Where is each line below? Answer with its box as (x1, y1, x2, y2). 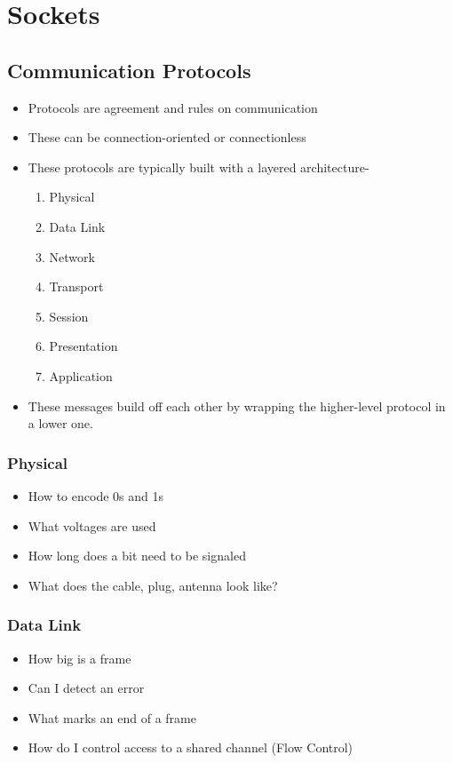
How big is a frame (28, 648, 131, 667)
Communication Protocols (7, 56, 251, 83)
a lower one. (28, 414, 93, 433)
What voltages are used (28, 516, 156, 535)
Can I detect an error (28, 679, 145, 697)
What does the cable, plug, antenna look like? (28, 576, 278, 594)
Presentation (49, 337, 118, 355)
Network (49, 247, 95, 266)
